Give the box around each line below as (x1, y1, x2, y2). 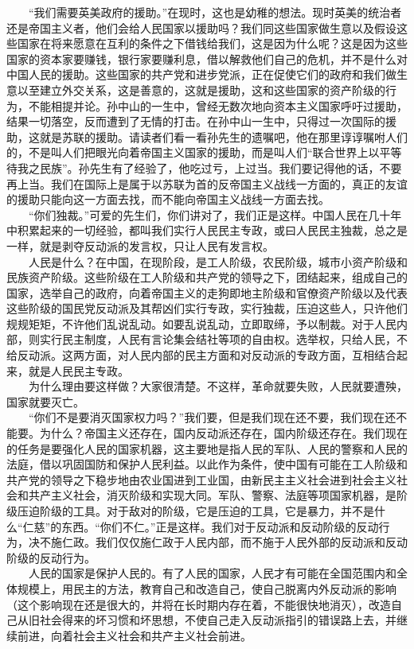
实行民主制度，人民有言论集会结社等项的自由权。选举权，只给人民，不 (39, 331, 408, 348)
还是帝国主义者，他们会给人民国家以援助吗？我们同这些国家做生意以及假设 (6, 19, 396, 36)
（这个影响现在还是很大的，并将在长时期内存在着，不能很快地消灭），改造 (6, 596, 391, 612)
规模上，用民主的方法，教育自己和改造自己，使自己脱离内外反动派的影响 (17, 580, 396, 597)
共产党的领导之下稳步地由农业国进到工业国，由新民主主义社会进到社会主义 (6, 471, 396, 488)
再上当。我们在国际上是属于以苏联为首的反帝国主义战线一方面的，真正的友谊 (6, 175, 408, 192)
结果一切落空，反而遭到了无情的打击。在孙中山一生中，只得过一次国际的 (6, 113, 385, 130)
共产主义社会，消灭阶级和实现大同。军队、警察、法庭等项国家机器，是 (28, 487, 396, 503)
